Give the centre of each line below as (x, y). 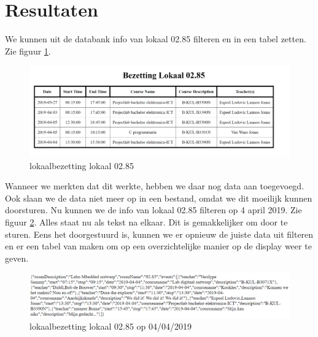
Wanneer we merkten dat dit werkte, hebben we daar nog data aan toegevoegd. (155, 186)
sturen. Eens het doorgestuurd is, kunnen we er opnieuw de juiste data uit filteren (159, 234)
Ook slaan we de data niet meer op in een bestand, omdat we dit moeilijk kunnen (159, 198)
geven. (17, 258)
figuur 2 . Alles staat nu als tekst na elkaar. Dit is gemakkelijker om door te (146, 222)
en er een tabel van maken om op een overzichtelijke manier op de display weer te (158, 246)
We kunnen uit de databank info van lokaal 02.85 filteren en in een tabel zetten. (156, 39)
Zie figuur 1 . (28, 51)
